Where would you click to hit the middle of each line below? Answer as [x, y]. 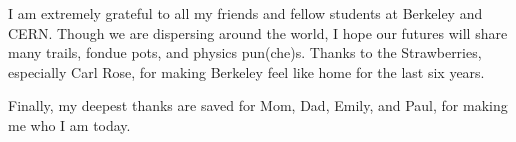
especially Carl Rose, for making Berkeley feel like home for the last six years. [246, 71]
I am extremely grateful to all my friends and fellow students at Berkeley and [245, 13]
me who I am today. [69, 124]
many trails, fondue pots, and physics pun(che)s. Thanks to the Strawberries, [245, 52]
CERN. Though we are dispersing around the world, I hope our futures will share [258, 32]
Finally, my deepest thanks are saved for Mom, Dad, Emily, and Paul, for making [258, 105]
